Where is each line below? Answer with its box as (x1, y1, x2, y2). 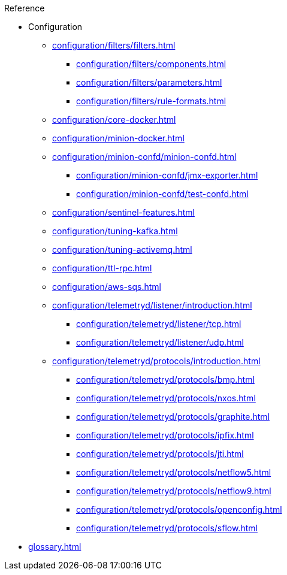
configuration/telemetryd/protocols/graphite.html (76, 411, 270, 422)
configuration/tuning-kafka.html (52, 226, 178, 236)
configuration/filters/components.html (76, 59, 226, 69)
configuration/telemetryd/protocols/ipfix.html (76, 430, 254, 440)
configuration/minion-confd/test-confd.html (76, 189, 249, 199)
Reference (4, 3, 45, 13)
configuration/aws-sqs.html (52, 282, 161, 292)
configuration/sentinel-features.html (52, 207, 195, 217)
